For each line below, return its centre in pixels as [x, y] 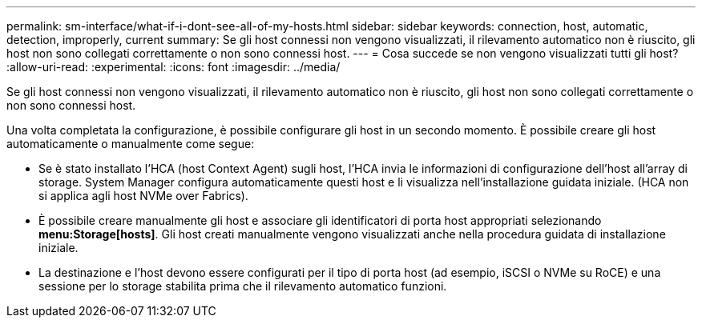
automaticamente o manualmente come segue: [131, 144]
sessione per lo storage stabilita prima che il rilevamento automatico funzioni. [243, 286]
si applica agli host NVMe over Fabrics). [143, 196]
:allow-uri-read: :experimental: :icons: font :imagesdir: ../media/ [173, 67]
